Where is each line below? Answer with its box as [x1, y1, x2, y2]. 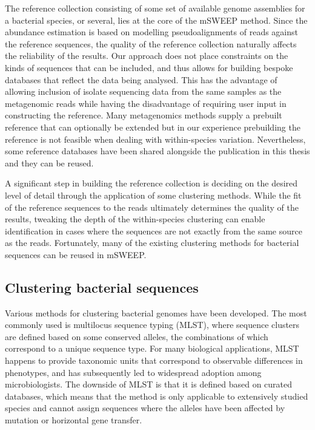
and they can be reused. [5, 156, 94, 169]
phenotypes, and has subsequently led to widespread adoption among [5, 366, 262, 378]
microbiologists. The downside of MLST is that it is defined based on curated [5, 378, 293, 391]
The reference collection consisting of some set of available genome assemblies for [5, 2, 305, 14]
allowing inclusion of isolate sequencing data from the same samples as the [5, 85, 282, 98]
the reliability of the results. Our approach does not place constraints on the [5, 49, 288, 62]
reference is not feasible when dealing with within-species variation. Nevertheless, [5, 132, 306, 145]
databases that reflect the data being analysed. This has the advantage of [5, 73, 277, 86]
